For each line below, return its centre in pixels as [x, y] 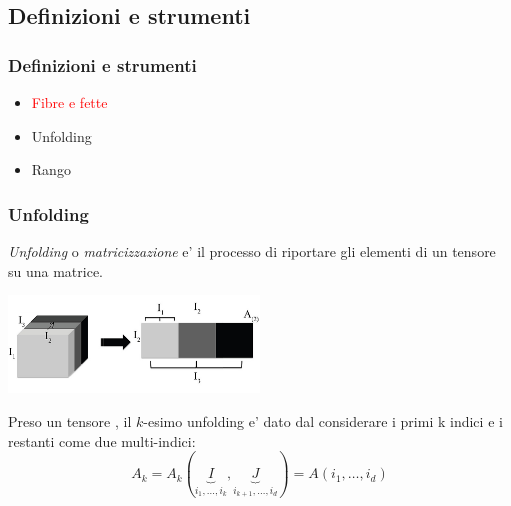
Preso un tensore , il [70, 421]
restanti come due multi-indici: [102, 440]
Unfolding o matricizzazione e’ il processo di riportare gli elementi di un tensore [252, 251]
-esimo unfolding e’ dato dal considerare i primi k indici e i [323, 421]
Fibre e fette [69, 102]
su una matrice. [56, 270]
